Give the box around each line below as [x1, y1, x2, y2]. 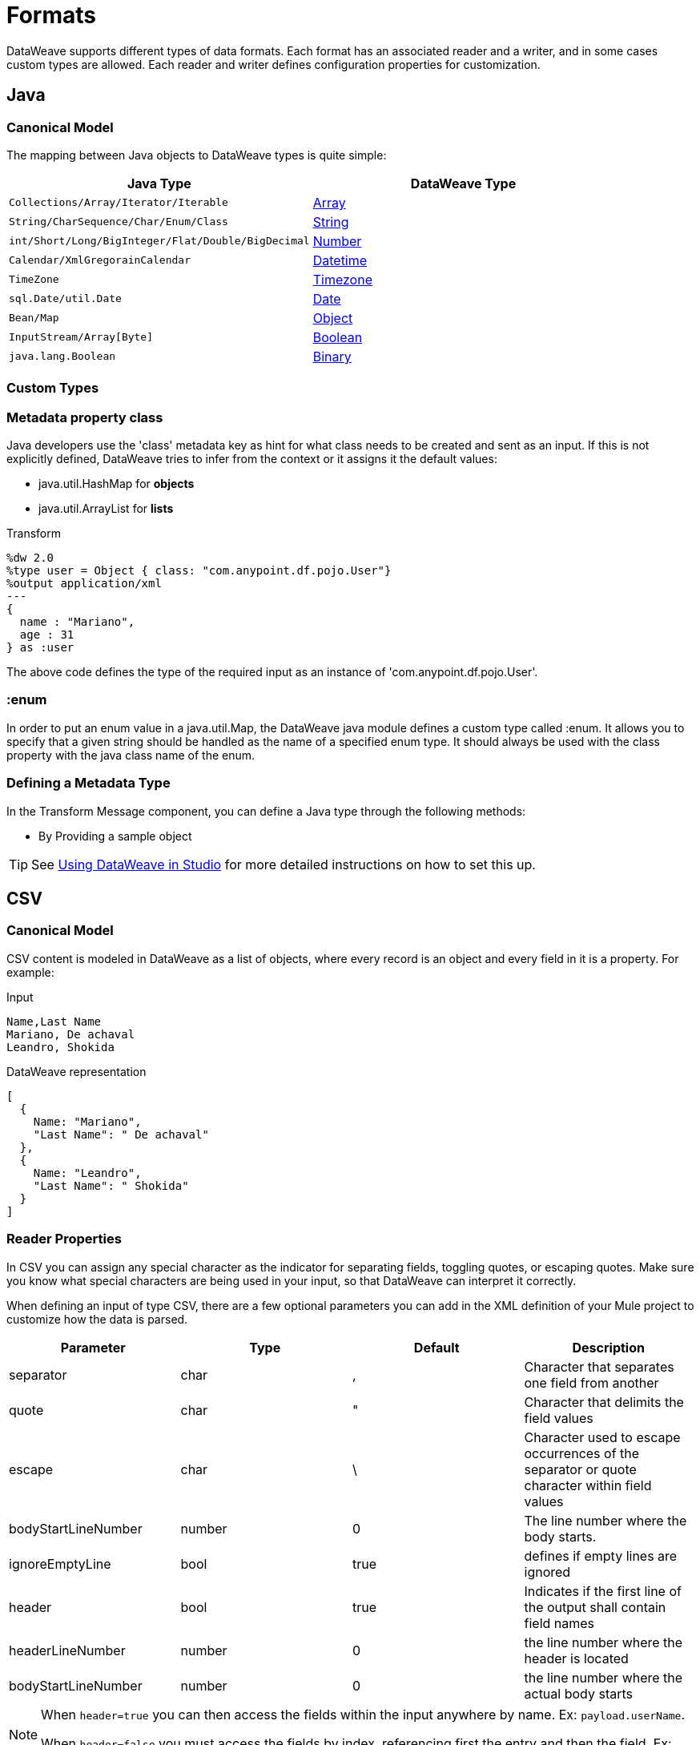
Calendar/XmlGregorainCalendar [9, 254, 191, 267]
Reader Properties [6, 1231, 122, 1247]
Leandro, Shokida [6, 1040, 115, 1054]
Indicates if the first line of [524, 1582, 682, 1599]
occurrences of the [524, 1445, 640, 1461]
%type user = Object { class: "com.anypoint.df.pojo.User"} [6, 564, 392, 578]
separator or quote [524, 1461, 637, 1477]
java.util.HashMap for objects [38, 477, 195, 491]
